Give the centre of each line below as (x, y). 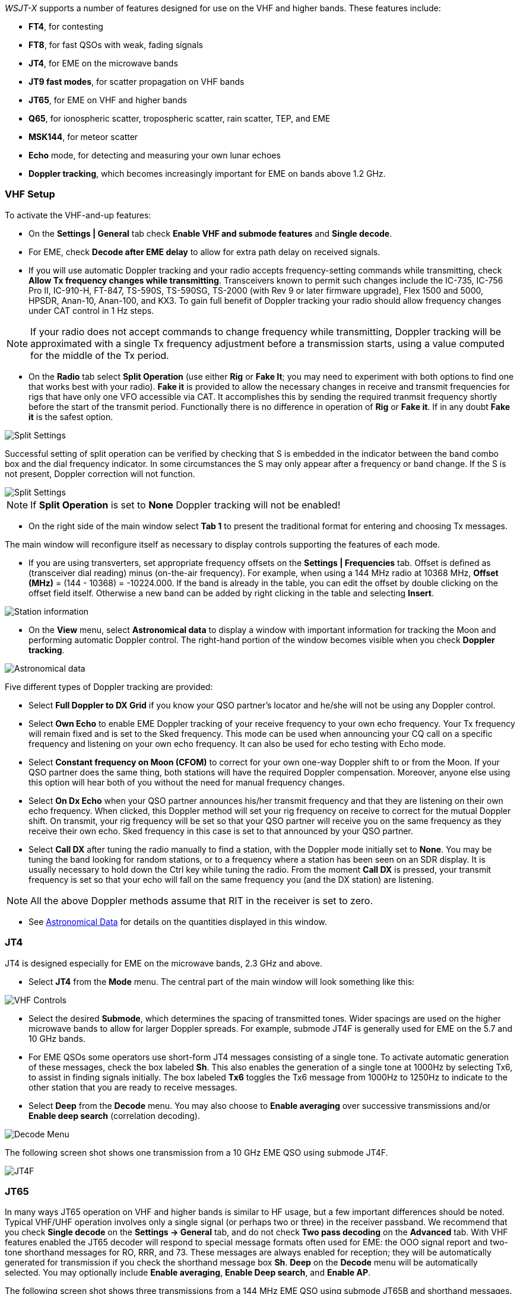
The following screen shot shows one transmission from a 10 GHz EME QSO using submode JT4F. (196, 1152)
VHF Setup (30, 194)
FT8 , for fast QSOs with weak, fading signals (116, 45)
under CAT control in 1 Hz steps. (91, 310)
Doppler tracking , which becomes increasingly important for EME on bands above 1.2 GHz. (207, 174)
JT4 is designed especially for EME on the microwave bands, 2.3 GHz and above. (164, 963)
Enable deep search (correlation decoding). (114, 1115)
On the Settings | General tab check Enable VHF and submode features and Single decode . (210, 233)
